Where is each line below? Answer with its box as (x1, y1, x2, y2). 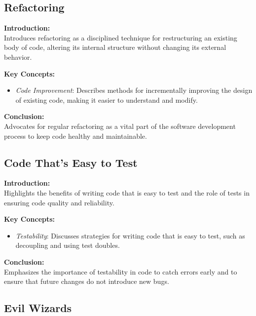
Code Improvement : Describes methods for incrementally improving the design (15, 85, 253, 95)
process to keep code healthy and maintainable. (4, 130, 147, 141)
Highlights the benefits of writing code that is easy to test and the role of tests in (4, 187, 250, 197)
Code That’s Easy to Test (4, 155, 138, 170)
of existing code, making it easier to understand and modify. (15, 94, 198, 105)
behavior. (4, 51, 32, 62)
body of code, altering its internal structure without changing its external (4, 42, 226, 52)
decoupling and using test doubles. (15, 240, 120, 250)
